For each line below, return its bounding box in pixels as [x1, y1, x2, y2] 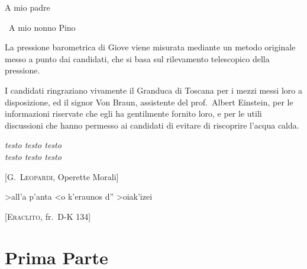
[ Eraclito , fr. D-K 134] [5, 210, 91, 222]
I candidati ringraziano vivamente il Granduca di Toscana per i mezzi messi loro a [5, 84, 302, 96]
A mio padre [5, 1, 50, 13]
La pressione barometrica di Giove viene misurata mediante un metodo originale [5, 41, 296, 53]
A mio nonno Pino [8, 21, 76, 33]
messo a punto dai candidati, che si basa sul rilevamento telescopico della [5, 52, 270, 65]
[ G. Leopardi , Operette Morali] [5, 170, 119, 182]
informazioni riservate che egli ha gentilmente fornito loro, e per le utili [5, 107, 262, 120]
